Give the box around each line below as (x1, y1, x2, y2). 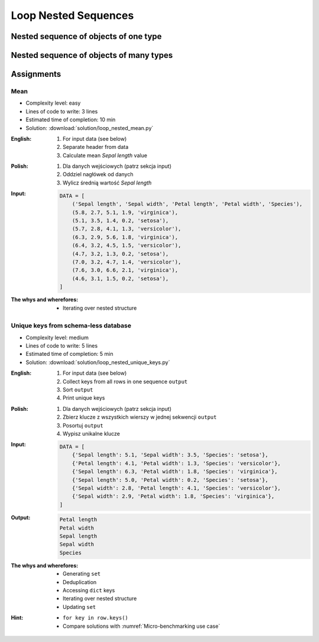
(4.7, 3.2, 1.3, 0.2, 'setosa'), (71, 250, 169, 257)
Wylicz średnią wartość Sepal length (63, 179, 152, 186)
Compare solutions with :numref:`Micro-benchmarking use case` (63, 622, 220, 630)
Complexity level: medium (25, 334, 89, 341)
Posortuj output (63, 421, 103, 429)
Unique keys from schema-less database (11, 322, 132, 330)
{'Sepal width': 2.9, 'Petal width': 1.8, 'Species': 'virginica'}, (71, 493, 275, 500)
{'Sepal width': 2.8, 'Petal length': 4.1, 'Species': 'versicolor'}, (71, 485, 281, 491)
